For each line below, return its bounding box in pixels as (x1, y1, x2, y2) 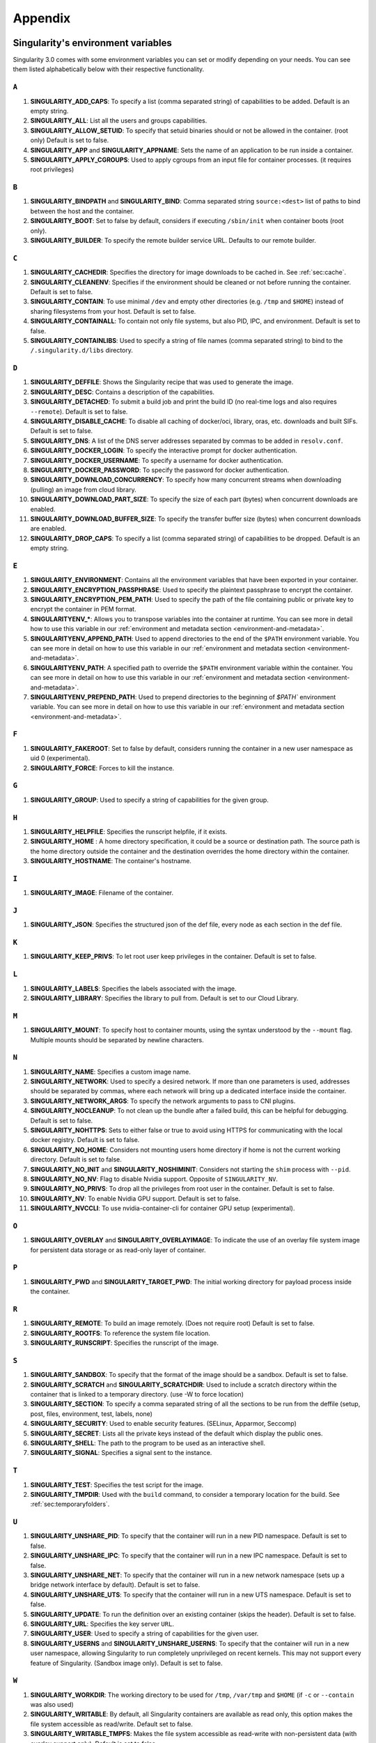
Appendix (13, 10, 71, 26)
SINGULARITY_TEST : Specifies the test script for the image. (30, 1480, 204, 1489)
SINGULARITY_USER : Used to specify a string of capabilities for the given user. (30, 1629, 259, 1638)
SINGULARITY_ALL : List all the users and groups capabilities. (30, 116, 207, 125)
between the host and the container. (30, 206, 134, 215)
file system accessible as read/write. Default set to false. (30, 1719, 193, 1728)
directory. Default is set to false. (30, 1155, 122, 1164)
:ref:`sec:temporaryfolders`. (30, 1500, 110, 1509)
